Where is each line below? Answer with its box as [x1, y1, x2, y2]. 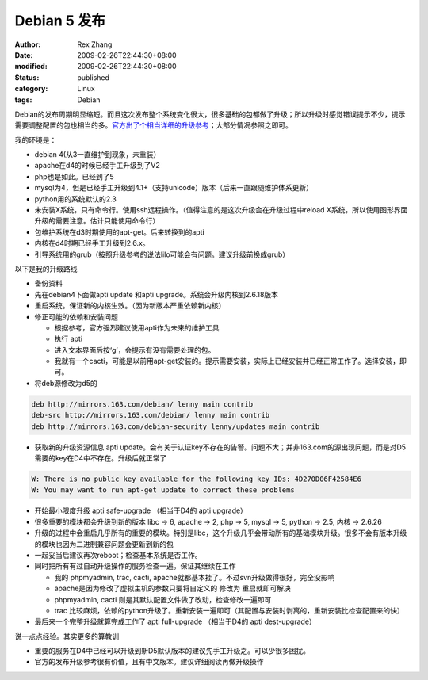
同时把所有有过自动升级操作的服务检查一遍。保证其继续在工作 [34, 561, 236, 571]
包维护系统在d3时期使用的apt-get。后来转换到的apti [34, 227, 205, 237]
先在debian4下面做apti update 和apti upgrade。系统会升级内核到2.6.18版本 [34, 289, 279, 299]
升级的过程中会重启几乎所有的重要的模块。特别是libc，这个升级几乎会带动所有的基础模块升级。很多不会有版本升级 [34, 528, 407, 538]
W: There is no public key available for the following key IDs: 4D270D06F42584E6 [31, 475, 362, 483]
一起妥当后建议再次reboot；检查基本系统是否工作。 [34, 550, 202, 560]
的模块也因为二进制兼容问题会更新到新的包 [34, 539, 174, 548]
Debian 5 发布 [14, 12, 106, 29]
